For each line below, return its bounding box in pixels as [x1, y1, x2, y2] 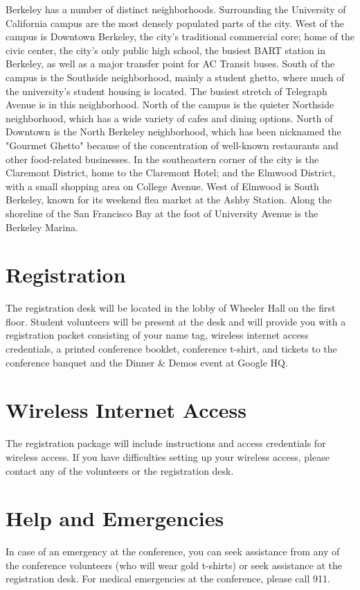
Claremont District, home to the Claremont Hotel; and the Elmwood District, [6, 165, 336, 180]
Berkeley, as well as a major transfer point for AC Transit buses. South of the [6, 56, 335, 71]
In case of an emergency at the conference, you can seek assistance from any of [6, 544, 340, 559]
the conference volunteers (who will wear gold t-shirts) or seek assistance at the [6, 557, 342, 572]
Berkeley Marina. [6, 219, 78, 234]
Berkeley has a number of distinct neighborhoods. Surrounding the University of [6, 2, 346, 16]
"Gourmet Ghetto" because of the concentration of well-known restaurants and [6, 137, 339, 152]
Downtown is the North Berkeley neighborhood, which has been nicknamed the [6, 124, 341, 139]
